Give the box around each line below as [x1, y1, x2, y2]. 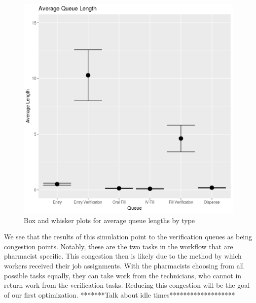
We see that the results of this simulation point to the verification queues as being [4, 231, 253, 242]
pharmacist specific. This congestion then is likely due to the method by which [4, 251, 242, 261]
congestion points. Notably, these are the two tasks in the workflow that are [4, 241, 233, 251]
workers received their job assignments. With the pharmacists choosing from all [4, 260, 244, 270]
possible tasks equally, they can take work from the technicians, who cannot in [4, 270, 242, 280]
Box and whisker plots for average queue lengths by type [24, 215, 195, 225]
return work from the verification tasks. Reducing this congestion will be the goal [4, 280, 250, 290]
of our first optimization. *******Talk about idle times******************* [4, 289, 235, 300]
